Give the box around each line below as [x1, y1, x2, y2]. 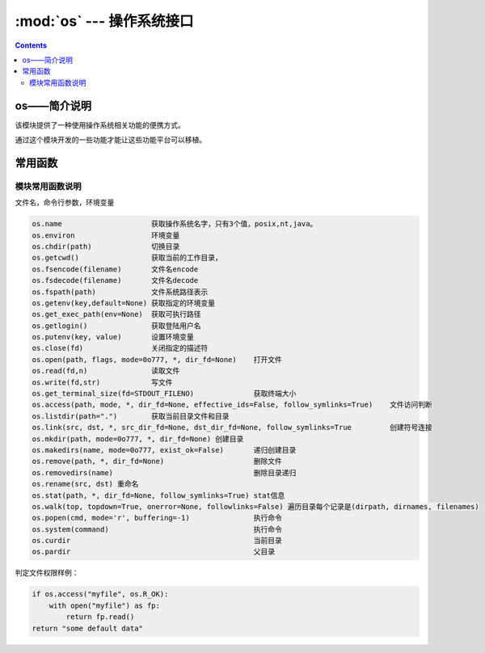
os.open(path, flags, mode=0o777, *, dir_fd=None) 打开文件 [32, 355, 282, 364]
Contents [15, 40, 48, 50]
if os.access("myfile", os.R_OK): [32, 590, 169, 599]
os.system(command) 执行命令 [32, 525, 282, 533]
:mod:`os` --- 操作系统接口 [15, 12, 194, 30]
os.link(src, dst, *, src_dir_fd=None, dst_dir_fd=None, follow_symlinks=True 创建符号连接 [32, 423, 432, 432]
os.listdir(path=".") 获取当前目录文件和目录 [32, 411, 230, 420]
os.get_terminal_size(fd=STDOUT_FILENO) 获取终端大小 [32, 389, 297, 398]
